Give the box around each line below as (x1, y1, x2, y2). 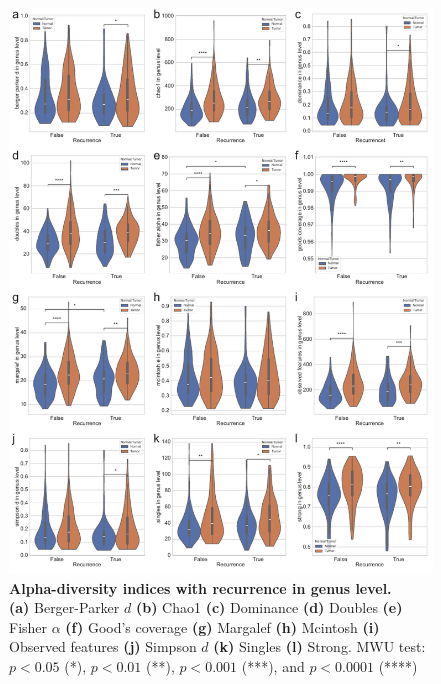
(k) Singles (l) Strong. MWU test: (213, 636, 426, 657)
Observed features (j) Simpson (9, 636, 197, 657)
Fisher (9, 616, 48, 637)
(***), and (241, 656, 305, 677)
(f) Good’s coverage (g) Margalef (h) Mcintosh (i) (65, 616, 380, 637)
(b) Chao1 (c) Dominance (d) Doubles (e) (135, 597, 403, 618)
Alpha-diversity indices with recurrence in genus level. (9, 577, 392, 598)
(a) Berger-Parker (9, 597, 120, 618)
